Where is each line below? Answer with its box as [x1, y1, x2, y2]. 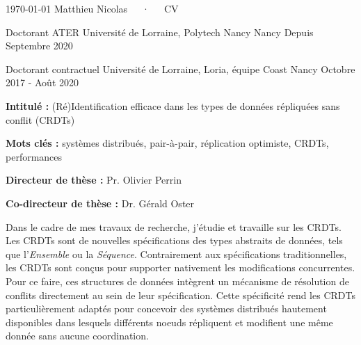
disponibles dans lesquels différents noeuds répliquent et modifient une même [6, 314, 333, 329]
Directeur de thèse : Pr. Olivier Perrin [6, 172, 182, 187]
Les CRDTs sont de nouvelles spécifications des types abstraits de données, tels [6, 233, 343, 248]
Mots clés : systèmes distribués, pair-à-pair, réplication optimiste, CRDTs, [6, 136, 329, 150]
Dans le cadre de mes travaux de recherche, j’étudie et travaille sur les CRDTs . [6, 219, 342, 234]
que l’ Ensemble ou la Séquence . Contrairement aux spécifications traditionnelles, [6, 246, 347, 261]
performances [6, 149, 63, 163]
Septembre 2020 [6, 38, 73, 53]
